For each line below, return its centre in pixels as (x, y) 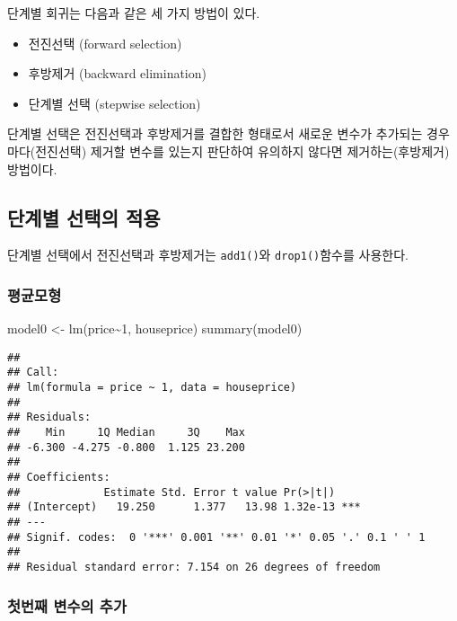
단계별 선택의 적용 (84, 217)
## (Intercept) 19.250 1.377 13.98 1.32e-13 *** (184, 507)
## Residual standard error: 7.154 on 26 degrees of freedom (194, 568)
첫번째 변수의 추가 (67, 605)
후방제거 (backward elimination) (117, 73)
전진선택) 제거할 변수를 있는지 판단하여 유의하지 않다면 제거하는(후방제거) (242, 151)
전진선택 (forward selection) (105, 43)
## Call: (33, 373)
